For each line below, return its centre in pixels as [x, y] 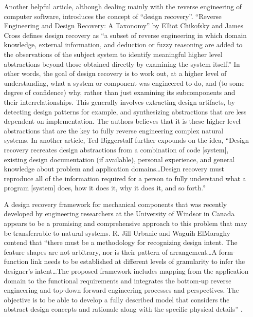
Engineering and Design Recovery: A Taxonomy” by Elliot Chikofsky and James [124, 26]
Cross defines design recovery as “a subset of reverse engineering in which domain [125, 35]
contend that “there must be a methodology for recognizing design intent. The [121, 242]
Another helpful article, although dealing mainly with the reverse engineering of [123, 6]
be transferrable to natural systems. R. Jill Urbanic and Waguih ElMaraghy [117, 233]
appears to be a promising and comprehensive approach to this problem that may [126, 223]
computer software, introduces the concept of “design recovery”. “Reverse [113, 16]
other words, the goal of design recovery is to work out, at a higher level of [115, 73]
